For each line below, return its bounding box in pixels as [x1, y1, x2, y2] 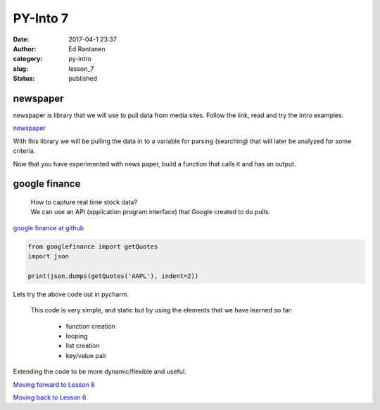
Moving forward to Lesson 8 [13, 380, 95, 389]
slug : [13, 64, 28, 73]
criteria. [13, 147, 36, 155]
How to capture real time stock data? [30, 197, 138, 206]
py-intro [68, 55, 91, 63]
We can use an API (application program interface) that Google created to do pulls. [30, 208, 271, 216]
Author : [13, 44, 37, 53]
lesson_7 [68, 64, 94, 73]
